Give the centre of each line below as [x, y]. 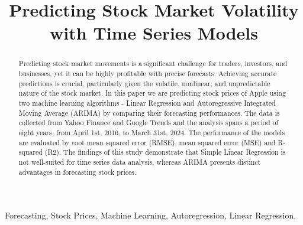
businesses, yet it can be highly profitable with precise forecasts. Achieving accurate [148, 74]
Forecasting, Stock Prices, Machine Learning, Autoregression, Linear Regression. [151, 215]
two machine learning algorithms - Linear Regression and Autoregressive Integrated [147, 102]
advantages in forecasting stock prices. [78, 172]
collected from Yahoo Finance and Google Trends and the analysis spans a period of [149, 123]
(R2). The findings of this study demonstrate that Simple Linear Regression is [165, 152]
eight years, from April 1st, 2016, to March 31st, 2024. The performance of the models [152, 132]
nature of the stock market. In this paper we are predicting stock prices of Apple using [152, 93]
